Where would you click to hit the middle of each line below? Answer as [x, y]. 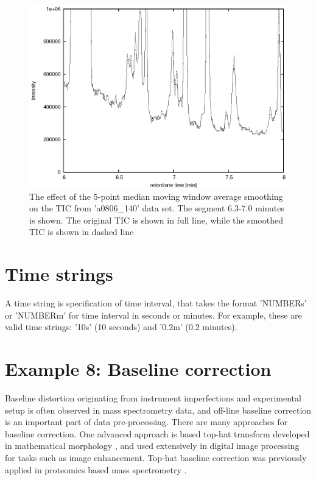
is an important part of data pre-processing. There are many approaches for [146, 422]
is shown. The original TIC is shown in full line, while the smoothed [156, 220]
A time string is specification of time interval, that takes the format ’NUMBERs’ [156, 303]
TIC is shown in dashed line [82, 232]
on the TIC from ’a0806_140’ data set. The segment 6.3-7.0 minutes [157, 208]
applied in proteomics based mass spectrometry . [96, 469]
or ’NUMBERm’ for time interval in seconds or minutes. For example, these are [153, 315]
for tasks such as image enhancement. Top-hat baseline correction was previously [156, 457]
